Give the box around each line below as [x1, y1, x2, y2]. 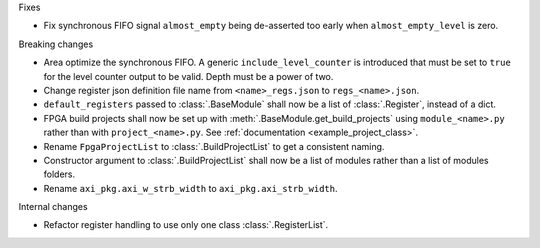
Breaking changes [18, 38, 94, 50]
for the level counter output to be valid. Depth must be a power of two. [43, 70, 334, 82]
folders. [43, 168, 75, 180]
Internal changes [18, 201, 89, 213]
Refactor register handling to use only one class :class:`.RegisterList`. [43, 219, 329, 231]
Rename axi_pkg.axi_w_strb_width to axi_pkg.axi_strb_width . [43, 182, 338, 194]
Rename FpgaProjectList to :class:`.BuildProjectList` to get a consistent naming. [43, 140, 385, 152]
